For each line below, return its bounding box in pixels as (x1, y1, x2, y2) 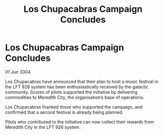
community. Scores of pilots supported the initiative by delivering (5, 89, 138, 95)
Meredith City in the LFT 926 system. (5, 124, 81, 130)
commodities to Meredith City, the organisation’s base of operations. (5, 94, 144, 100)
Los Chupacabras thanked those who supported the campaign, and (5, 104, 143, 110)
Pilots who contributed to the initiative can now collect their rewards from (5, 119, 154, 125)
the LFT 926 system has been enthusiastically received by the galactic (5, 83, 149, 90)
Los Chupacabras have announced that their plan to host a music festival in (5, 78, 159, 84)
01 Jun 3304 (5, 68, 31, 75)
